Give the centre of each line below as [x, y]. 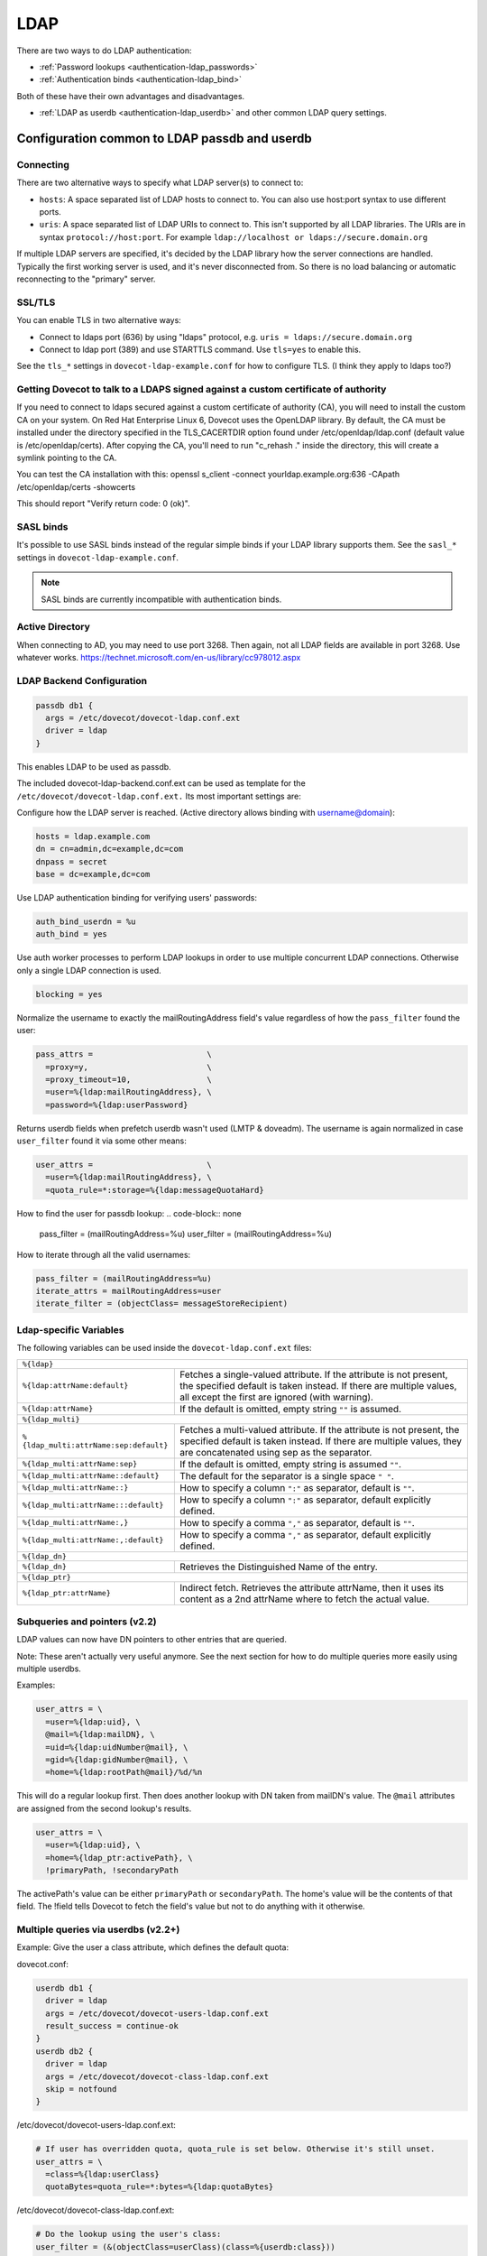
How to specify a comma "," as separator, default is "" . [297, 1522]
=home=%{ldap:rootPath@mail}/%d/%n [124, 1772]
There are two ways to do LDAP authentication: [105, 51]
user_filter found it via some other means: [101, 1141]
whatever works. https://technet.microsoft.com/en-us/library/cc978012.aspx [159, 658]
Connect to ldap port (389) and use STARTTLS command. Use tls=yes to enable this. [200, 349]
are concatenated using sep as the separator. [276, 1452]
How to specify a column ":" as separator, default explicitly [305, 1500]
